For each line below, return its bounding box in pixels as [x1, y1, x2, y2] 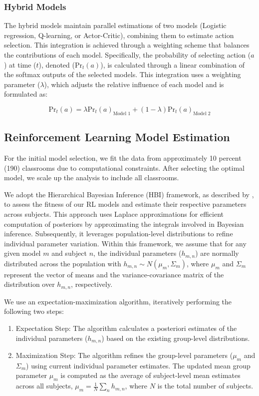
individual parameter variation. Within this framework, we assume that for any [4, 238, 247, 248]
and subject [51, 248, 87, 258]
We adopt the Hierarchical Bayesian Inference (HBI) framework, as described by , [4, 189, 254, 199]
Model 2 [193, 111, 211, 116]
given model [4, 248, 41, 258]
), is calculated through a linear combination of [100, 59, 245, 70]
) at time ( [4, 59, 36, 70]
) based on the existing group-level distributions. [101, 332, 250, 343]
